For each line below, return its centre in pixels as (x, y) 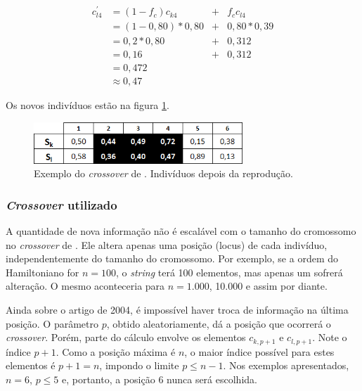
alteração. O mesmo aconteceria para (85, 286)
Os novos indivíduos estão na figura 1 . (88, 105)
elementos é (31, 365)
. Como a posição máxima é (116, 351)
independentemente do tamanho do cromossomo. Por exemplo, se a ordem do (172, 258)
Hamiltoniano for (43, 272)
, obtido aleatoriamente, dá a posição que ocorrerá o (219, 323)
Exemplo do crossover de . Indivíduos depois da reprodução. (163, 173)
